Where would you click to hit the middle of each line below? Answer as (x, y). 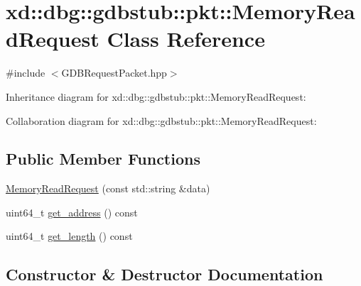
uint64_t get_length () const (69, 236)
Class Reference (186, 39)
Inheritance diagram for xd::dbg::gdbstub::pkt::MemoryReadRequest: (156, 96)
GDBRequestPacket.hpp (114, 73)
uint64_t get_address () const (72, 212)
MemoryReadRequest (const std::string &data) (108, 188)
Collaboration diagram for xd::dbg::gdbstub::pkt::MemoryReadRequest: (161, 120)
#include (26, 73)
